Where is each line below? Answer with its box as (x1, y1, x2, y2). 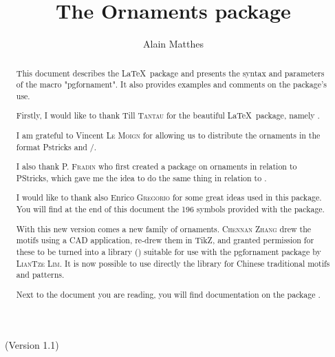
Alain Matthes (143, 37, 204, 51)
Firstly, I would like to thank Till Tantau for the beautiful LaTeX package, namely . (16, 110, 320, 121)
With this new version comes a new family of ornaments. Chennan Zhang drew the (16, 223, 312, 234)
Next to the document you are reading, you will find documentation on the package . (16, 288, 321, 300)
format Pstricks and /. (16, 141, 97, 152)
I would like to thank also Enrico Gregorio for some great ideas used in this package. (16, 192, 322, 203)
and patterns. (16, 269, 65, 280)
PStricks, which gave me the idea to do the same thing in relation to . (16, 172, 267, 183)
